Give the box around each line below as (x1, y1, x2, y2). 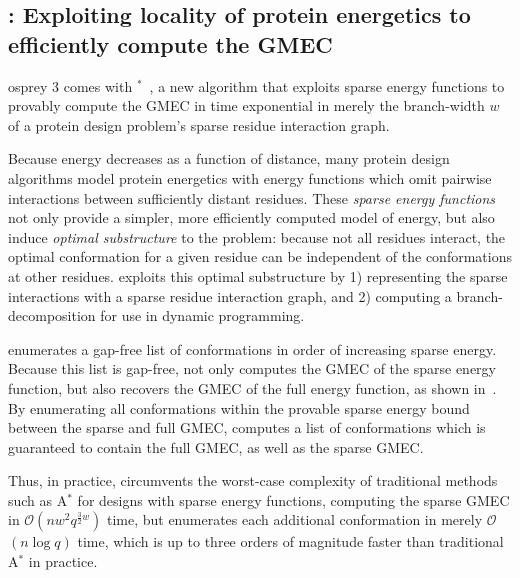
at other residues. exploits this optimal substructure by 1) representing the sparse (8, 265, 508, 286)
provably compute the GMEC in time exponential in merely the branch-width (8, 95, 485, 116)
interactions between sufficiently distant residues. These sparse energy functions (8, 187, 496, 208)
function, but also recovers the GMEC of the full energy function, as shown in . (8, 377, 497, 398)
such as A (8, 489, 68, 510)
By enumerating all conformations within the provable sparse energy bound (8, 397, 470, 418)
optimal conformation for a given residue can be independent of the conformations (8, 246, 512, 267)
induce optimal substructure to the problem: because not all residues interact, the (8, 226, 506, 247)
